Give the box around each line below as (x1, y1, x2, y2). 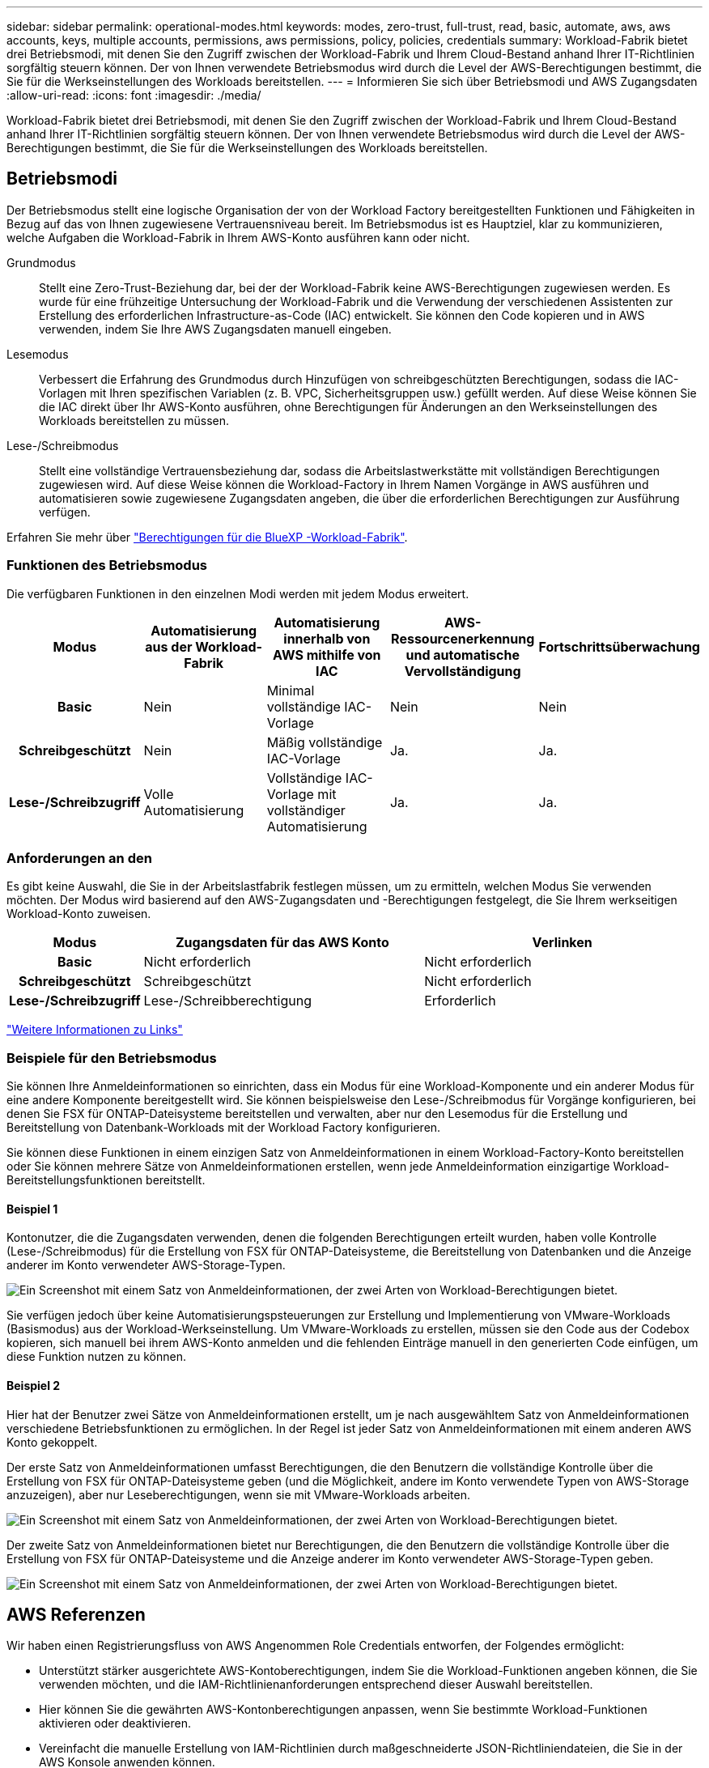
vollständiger (266, 801, 346, 818)
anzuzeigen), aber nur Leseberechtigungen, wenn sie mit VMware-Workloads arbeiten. (6, 1487, 470, 1502)
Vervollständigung (404, 662, 521, 679)
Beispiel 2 (6, 1378, 61, 1392)
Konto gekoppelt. (6, 1434, 98, 1449)
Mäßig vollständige (266, 733, 383, 750)
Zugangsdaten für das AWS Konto (175, 934, 389, 951)
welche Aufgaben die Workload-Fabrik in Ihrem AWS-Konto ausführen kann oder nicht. (6, 230, 470, 244)
